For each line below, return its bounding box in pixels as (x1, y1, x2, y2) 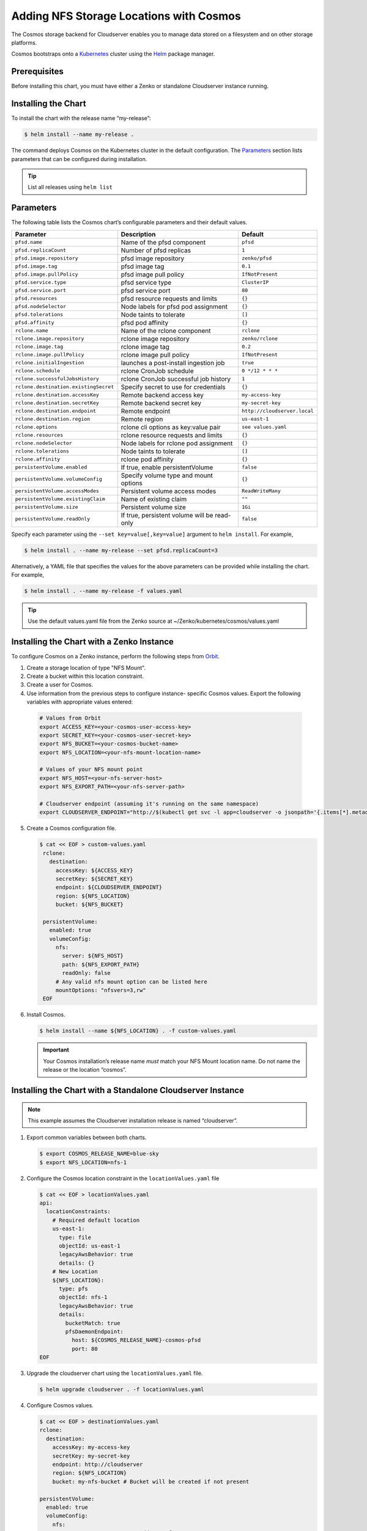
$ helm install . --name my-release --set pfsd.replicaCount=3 (24, 547, 218, 554)
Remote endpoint (120, 407, 171, 415)
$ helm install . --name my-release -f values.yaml (24, 587, 183, 594)
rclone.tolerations (15, 448, 70, 454)
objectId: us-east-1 (59, 1243, 120, 1249)
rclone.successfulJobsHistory (15, 375, 99, 382)
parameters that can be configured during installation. (11, 155, 147, 162)
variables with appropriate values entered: (26, 698, 133, 705)
